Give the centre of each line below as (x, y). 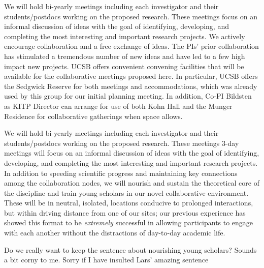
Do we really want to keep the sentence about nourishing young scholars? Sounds (130, 249)
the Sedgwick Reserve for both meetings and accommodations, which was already (131, 86)
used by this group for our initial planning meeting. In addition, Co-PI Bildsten (128, 96)
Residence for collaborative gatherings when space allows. (93, 116)
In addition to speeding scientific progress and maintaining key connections (121, 173)
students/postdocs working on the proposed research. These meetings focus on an (131, 16)
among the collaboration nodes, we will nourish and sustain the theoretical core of (132, 183)
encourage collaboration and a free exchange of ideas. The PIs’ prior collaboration (131, 46)
